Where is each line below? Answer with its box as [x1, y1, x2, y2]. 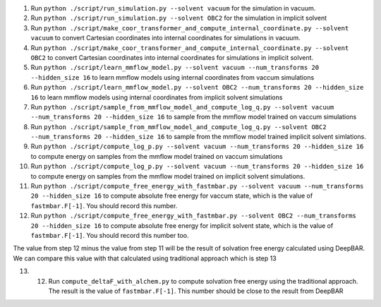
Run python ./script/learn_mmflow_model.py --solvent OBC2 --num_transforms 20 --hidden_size [30, 83, 364, 92]
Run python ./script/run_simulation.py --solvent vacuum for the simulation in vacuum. [30, 4, 316, 12]
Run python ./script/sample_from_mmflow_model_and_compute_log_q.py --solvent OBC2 [30, 122, 327, 131]
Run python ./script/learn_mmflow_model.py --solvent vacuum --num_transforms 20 [30, 64, 320, 72]
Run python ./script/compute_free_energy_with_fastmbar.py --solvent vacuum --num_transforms [30, 182, 364, 191]
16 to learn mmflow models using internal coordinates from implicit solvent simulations [30, 92, 283, 102]
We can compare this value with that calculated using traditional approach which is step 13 [13, 254, 277, 263]
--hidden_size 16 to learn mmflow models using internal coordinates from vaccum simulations [30, 73, 315, 81]
